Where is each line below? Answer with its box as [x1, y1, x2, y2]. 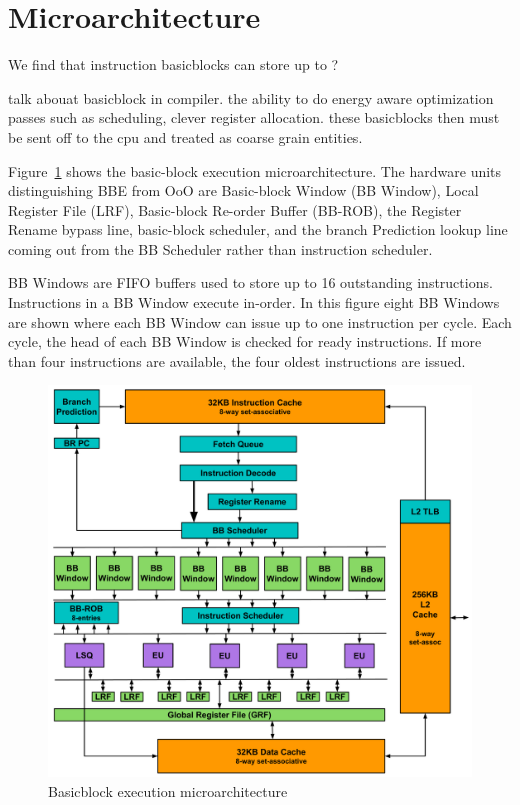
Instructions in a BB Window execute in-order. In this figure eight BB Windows [8, 292, 500, 313]
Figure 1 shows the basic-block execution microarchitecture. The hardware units [8, 160, 502, 181]
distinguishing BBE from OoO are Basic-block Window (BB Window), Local [8, 180, 479, 201]
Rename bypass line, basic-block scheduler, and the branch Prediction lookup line [8, 219, 508, 240]
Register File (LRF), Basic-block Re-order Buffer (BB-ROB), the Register [8, 199, 462, 220]
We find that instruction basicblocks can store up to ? [8, 54, 339, 75]
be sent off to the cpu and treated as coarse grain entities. [8, 126, 363, 147]
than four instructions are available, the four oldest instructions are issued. [8, 350, 466, 371]
